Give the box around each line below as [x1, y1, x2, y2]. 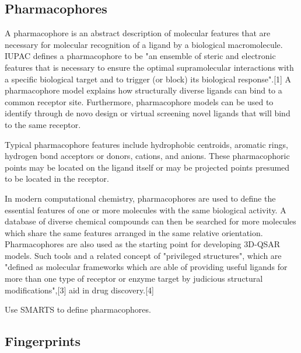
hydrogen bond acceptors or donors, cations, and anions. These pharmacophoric [5, 150, 290, 162]
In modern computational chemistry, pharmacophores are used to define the [5, 192, 276, 204]
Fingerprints [5, 332, 81, 350]
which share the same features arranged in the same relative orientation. [5, 226, 263, 238]
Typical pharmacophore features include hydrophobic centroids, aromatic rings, [5, 138, 288, 150]
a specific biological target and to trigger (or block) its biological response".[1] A [5, 72, 292, 85]
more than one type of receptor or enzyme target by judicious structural [5, 272, 263, 285]
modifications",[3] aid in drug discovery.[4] [5, 283, 154, 296]
